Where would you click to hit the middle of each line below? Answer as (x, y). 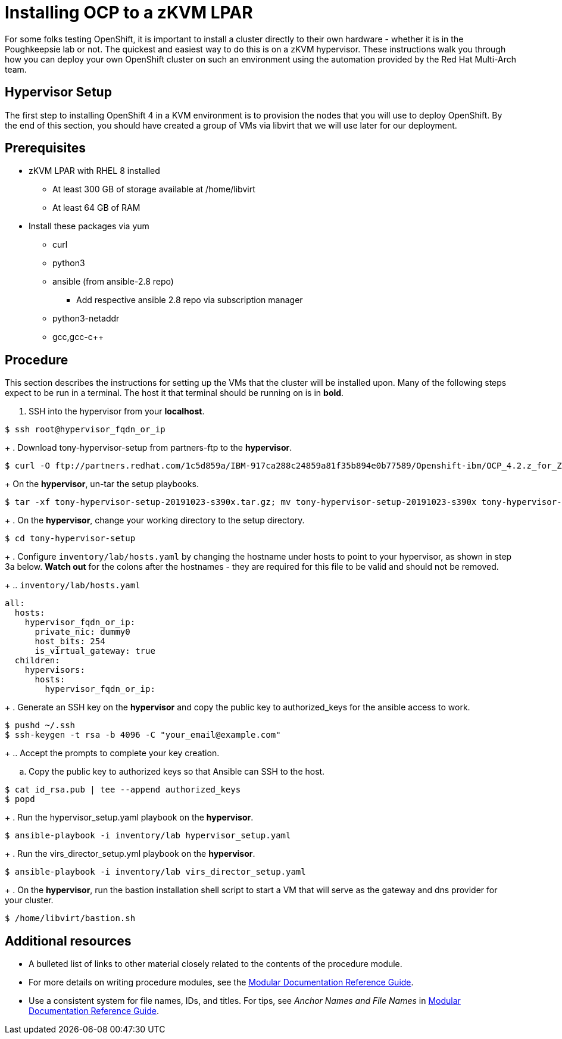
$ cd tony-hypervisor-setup (70, 539)
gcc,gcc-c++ (78, 337)
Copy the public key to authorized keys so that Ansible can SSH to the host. (177, 772)
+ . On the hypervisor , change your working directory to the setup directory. (155, 520)
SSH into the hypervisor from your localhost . (117, 411)
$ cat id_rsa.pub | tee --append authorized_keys (123, 790)
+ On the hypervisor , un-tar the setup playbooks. (102, 484)
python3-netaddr (86, 319)
